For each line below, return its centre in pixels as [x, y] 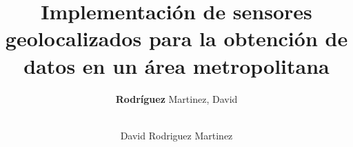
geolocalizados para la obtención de [176, 38]
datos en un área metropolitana [176, 65]
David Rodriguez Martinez [176, 135]
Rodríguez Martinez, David [176, 98]
